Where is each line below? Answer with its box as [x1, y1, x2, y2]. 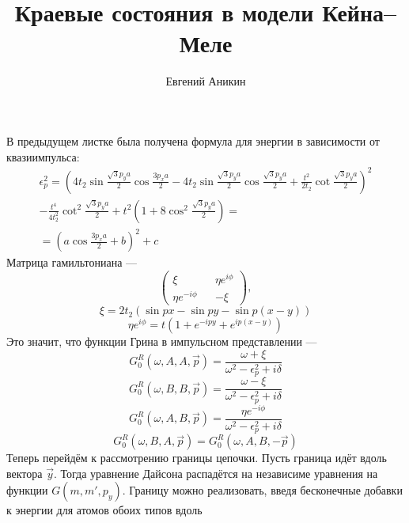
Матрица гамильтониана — [6, 254, 138, 271]
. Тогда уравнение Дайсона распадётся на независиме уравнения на [53, 464, 378, 481]
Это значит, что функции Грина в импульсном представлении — [6, 333, 317, 350]
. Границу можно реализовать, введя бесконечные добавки [122, 482, 403, 498]
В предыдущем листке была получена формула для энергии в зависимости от [6, 132, 380, 149]
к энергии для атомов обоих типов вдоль [6, 502, 203, 518]
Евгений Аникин [165, 73, 246, 89]
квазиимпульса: [6, 148, 80, 165]
